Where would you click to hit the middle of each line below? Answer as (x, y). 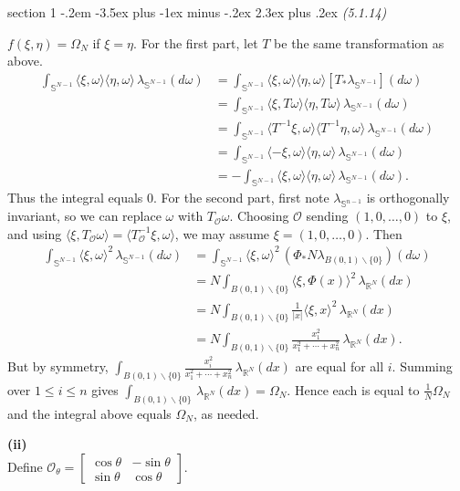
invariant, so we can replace (84, 216)
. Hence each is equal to (353, 389)
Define (25, 467)
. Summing (422, 366)
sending (327, 216)
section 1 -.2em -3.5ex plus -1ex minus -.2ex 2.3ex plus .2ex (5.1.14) (197, 12)
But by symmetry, (58, 366)
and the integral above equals (89, 413)
